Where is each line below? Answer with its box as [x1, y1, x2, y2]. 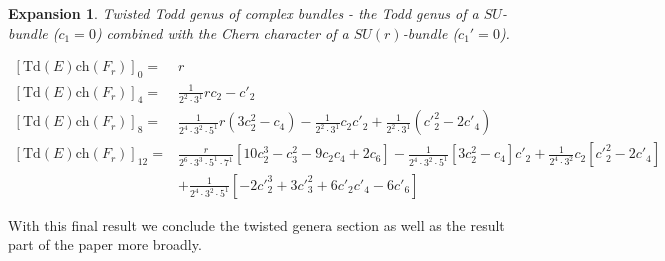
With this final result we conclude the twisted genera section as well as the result [8, 214, 505, 235]
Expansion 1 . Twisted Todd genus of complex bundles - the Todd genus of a [8, 3, 479, 23]
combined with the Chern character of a [106, 22, 349, 43]
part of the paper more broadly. [8, 234, 202, 255]
